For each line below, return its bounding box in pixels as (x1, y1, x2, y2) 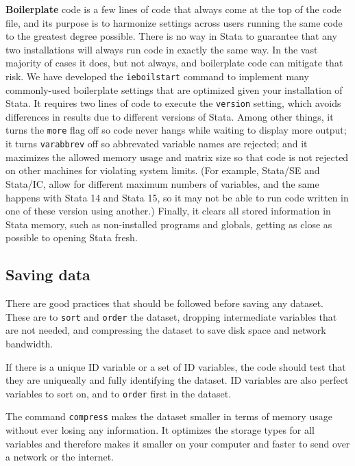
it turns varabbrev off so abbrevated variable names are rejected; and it (5, 136, 308, 151)
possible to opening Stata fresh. (5, 230, 138, 245)
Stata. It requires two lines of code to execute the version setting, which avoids (5, 96, 341, 110)
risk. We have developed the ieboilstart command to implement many (5, 69, 309, 83)
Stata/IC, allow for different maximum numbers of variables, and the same (5, 176, 319, 191)
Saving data (5, 264, 90, 285)
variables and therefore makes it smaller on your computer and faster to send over (5, 436, 350, 450)
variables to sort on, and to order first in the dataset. (5, 386, 232, 400)
